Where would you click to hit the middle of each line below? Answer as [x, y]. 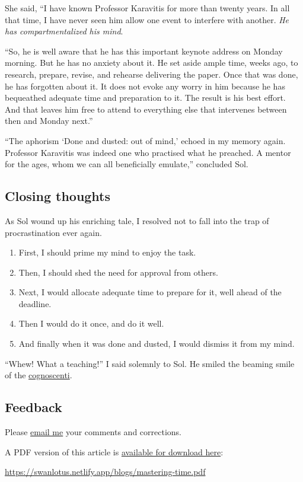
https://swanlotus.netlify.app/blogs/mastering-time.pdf [105, 472]
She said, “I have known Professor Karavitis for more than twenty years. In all [147, 8]
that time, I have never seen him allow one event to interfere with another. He [147, 19]
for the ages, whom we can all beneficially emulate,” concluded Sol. [127, 164]
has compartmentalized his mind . [64, 31]
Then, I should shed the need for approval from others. [118, 272]
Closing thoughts [58, 196]
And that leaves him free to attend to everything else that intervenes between [146, 109]
